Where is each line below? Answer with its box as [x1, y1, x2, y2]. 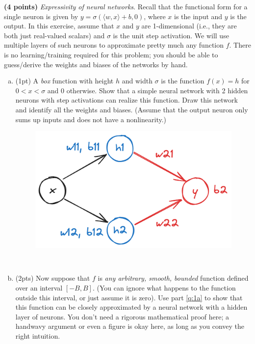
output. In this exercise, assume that [4, 21, 114, 31]
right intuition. [15, 330, 60, 341]
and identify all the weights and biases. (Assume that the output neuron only [15, 104, 248, 114]
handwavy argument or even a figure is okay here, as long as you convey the [15, 321, 245, 331]
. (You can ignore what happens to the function [92, 282, 236, 292]
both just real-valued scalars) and [4, 30, 105, 40]
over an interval [15, 282, 63, 292]
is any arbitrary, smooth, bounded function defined [98, 273, 249, 283]
